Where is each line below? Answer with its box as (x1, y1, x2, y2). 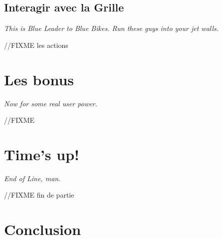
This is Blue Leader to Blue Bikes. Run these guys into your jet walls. (4, 23, 219, 33)
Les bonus (4, 69, 74, 89)
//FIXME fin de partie (4, 190, 74, 200)
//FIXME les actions (4, 39, 68, 50)
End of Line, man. (4, 173, 61, 183)
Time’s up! (4, 144, 79, 164)
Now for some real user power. (4, 98, 97, 108)
